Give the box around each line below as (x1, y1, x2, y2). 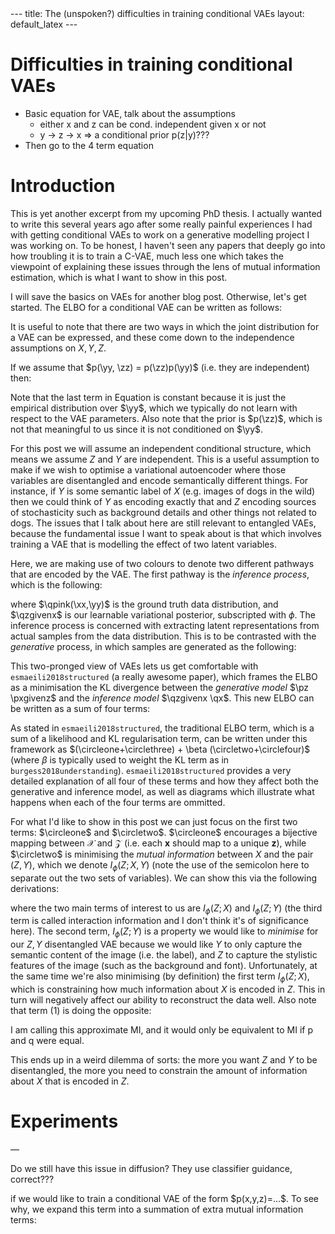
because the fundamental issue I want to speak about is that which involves (10, 527, 322, 539)
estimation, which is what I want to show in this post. (10, 271, 228, 283)
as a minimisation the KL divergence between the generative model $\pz (10, 681, 310, 693)
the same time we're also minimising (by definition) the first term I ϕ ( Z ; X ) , (10, 970, 310, 985)
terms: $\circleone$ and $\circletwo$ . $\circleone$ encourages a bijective (10, 826, 318, 838)
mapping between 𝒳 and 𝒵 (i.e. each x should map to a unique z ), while (10, 837, 307, 849)
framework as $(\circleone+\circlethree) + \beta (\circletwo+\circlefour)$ (10, 743, 311, 755)
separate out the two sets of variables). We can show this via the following (10, 872, 317, 884)
